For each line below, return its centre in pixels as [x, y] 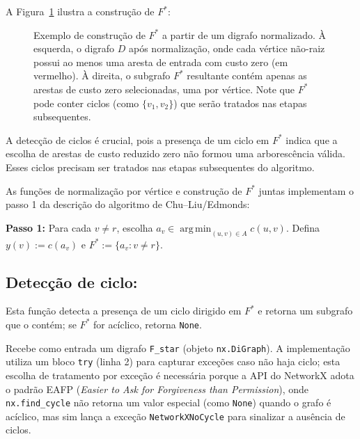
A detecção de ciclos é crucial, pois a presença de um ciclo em [138, 139]
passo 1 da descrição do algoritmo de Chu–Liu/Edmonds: [128, 204]
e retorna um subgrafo [305, 311]
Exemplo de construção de [89, 34]
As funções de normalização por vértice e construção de [124, 190]
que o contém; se [41, 324]
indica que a [312, 139]
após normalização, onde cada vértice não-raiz [227, 48]
